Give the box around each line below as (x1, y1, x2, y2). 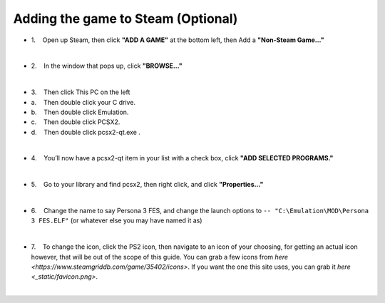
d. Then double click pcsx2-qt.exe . (31, 128, 140, 136)
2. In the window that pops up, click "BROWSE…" (31, 61, 183, 71)
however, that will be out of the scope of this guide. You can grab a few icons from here (31, 252, 289, 261)
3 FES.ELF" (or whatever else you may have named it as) (31, 216, 202, 225)
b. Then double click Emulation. (31, 108, 129, 116)
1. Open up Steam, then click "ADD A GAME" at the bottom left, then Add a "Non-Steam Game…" (31, 36, 324, 44)
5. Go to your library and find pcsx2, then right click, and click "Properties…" (31, 180, 264, 189)
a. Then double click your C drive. (31, 98, 135, 106)
